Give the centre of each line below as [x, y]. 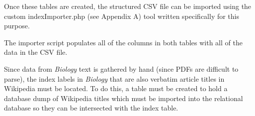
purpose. [17, 26]
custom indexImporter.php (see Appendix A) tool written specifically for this [122, 16]
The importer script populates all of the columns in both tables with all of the [123, 42]
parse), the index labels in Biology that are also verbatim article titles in [114, 78]
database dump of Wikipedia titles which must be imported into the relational [124, 98]
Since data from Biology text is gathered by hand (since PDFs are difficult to [121, 68]
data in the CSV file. [36, 52]
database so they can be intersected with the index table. [91, 108]
